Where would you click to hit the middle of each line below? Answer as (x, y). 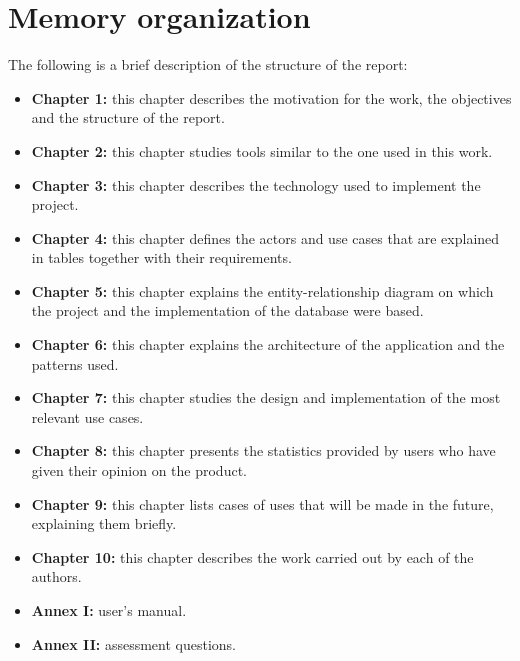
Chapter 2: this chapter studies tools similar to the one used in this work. (262, 150)
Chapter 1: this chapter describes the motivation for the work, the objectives (271, 97)
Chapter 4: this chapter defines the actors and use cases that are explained (265, 237)
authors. (56, 576)
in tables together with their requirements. (161, 257)
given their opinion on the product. (139, 470)
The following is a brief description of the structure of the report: (208, 64)
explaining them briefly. (104, 523)
